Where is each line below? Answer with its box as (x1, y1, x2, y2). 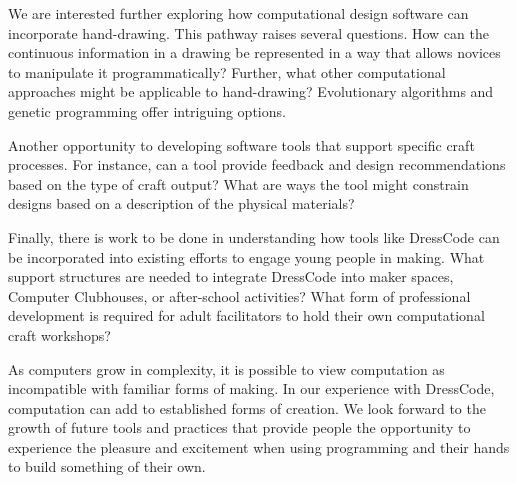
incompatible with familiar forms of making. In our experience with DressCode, (8, 378, 495, 399)
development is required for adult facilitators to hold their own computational (8, 305, 485, 326)
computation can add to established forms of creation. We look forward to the (8, 397, 486, 418)
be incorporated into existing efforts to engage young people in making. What (8, 246, 485, 267)
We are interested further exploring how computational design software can (8, 3, 469, 23)
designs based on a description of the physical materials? (8, 193, 355, 214)
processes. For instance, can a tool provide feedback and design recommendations (8, 154, 506, 175)
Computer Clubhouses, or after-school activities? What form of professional (8, 285, 471, 306)
